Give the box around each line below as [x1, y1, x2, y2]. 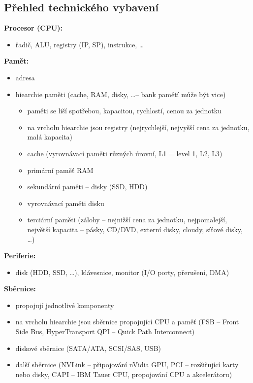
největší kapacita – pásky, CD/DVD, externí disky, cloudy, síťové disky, [27, 224, 243, 234]
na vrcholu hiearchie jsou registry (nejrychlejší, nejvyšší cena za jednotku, [27, 122, 250, 132]
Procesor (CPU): [4, 23, 63, 33]
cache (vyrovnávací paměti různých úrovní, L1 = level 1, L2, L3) [27, 148, 222, 158]
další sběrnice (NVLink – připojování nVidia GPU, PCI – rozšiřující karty [15, 359, 239, 370]
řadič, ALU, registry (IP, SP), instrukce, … [15, 39, 144, 49]
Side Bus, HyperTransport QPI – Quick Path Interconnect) [15, 326, 195, 337]
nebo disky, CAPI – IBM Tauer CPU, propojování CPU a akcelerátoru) [15, 369, 232, 379]
